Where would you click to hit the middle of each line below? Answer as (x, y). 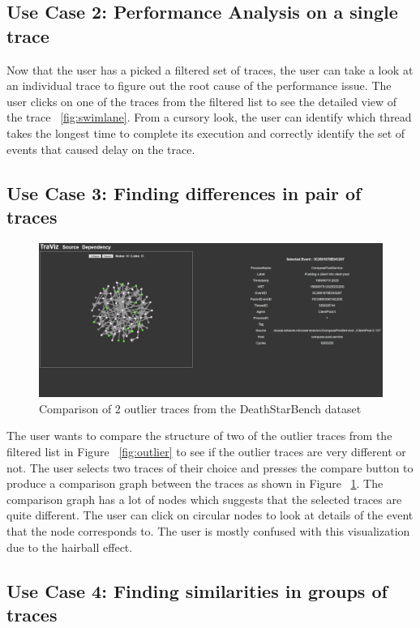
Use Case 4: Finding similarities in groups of (197, 590)
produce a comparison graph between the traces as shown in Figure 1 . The (195, 483)
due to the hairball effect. (70, 547)
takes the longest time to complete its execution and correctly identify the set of (206, 132)
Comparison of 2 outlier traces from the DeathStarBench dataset (200, 408)
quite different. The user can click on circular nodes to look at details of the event (210, 515)
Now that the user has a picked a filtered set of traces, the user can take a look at (210, 69)
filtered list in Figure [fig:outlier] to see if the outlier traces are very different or (206, 451)
